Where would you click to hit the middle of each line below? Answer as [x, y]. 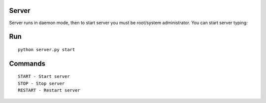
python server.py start [47, 50]
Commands [27, 63]
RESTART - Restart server [49, 90]
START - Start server [44, 77]
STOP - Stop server [41, 83]
